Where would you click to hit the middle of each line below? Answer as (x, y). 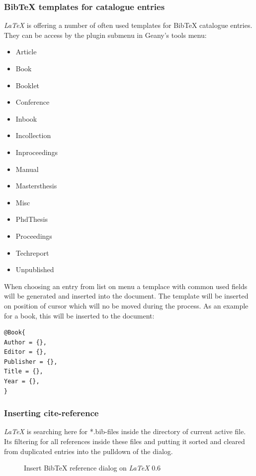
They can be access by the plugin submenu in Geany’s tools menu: (105, 35)
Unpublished (35, 269)
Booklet (28, 85)
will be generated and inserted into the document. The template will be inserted (126, 296)
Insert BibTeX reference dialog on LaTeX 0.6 (92, 468)
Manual (27, 169)
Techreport (32, 252)
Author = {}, (25, 342)
